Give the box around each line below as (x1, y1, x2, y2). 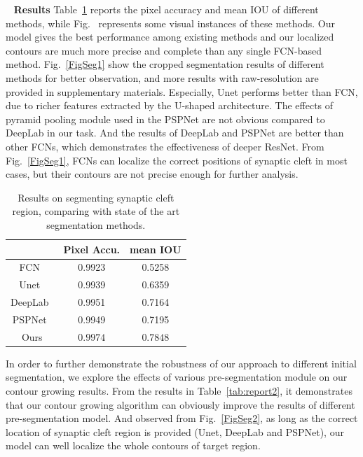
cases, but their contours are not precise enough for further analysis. (6, 167, 299, 181)
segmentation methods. (46, 217, 146, 232)
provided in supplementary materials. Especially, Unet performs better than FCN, (6, 84, 358, 99)
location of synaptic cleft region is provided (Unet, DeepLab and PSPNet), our (6, 424, 344, 439)
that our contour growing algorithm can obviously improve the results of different (6, 397, 355, 412)
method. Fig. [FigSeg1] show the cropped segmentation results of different (6, 57, 324, 71)
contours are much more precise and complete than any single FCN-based (6, 43, 322, 57)
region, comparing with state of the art (12, 204, 180, 218)
